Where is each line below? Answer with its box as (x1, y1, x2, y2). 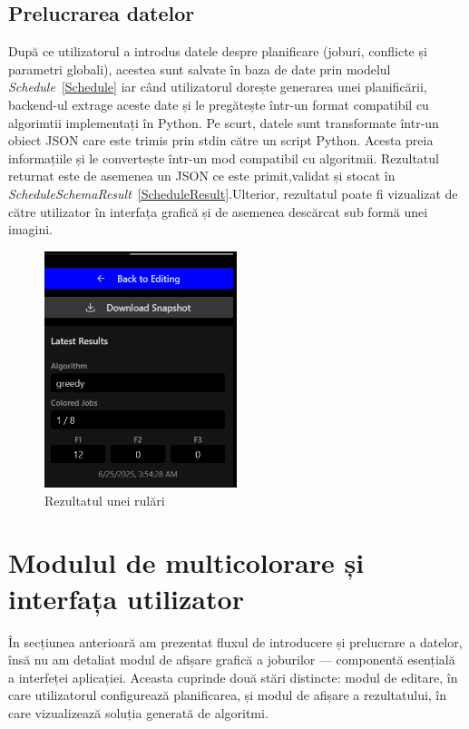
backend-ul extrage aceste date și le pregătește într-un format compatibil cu (8, 94, 429, 113)
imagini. (8, 220, 54, 239)
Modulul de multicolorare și (8, 544, 365, 581)
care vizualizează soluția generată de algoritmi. (8, 703, 269, 722)
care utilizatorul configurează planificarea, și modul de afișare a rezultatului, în (8, 685, 447, 704)
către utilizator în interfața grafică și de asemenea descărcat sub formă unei (8, 202, 428, 221)
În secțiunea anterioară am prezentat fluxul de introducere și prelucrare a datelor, (8, 632, 463, 651)
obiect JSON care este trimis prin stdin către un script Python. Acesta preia (8, 131, 434, 150)
